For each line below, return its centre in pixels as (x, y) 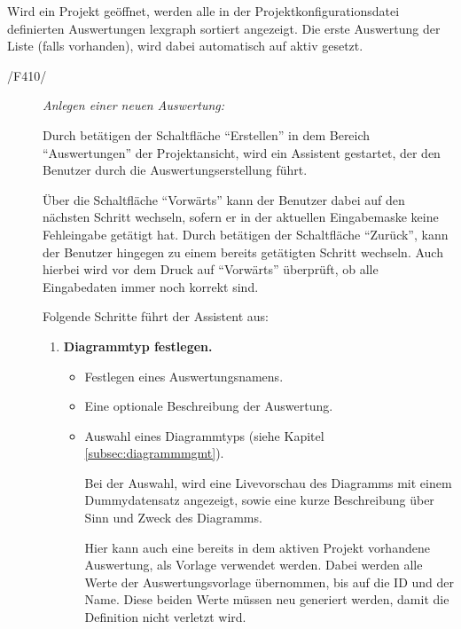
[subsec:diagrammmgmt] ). (154, 453)
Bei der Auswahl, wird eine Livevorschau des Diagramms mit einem (268, 482)
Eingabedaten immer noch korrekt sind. (151, 286)
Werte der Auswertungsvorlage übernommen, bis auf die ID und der (269, 582)
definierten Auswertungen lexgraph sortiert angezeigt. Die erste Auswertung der (224, 28)
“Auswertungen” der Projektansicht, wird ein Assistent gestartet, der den (242, 152)
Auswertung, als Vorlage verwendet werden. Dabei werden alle (254, 565)
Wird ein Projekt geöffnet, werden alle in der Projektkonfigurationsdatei (203, 11)
